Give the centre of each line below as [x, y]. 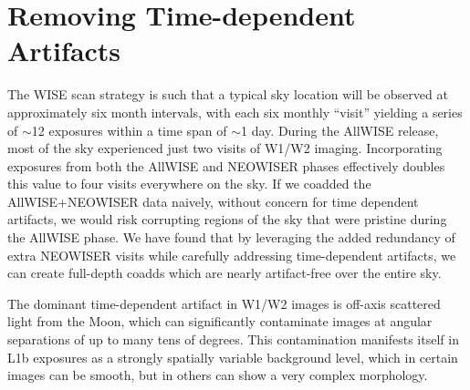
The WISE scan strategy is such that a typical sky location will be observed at [228, 94]
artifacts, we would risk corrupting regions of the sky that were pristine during [227, 219]
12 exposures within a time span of [129, 130]
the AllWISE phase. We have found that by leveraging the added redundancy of [231, 237]
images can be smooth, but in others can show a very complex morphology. [218, 375]
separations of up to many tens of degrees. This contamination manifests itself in [233, 339]
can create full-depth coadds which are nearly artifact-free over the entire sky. [225, 273]
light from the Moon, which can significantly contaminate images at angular [220, 321]
